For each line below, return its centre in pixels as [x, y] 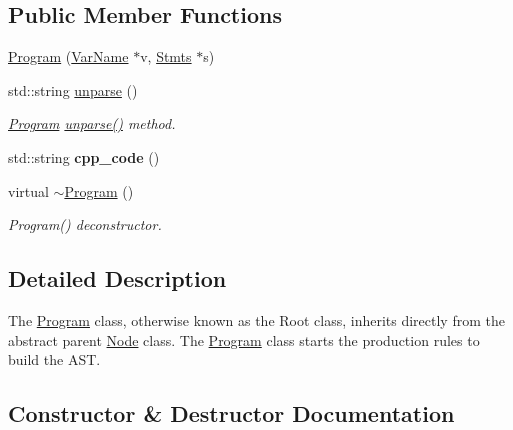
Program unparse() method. [92, 123]
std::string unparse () [73, 89]
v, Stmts [166, 56]
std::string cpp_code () [84, 156]
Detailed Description [117, 278]
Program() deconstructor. [85, 224]
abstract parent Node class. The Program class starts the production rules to [244, 339]
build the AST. [54, 359]
